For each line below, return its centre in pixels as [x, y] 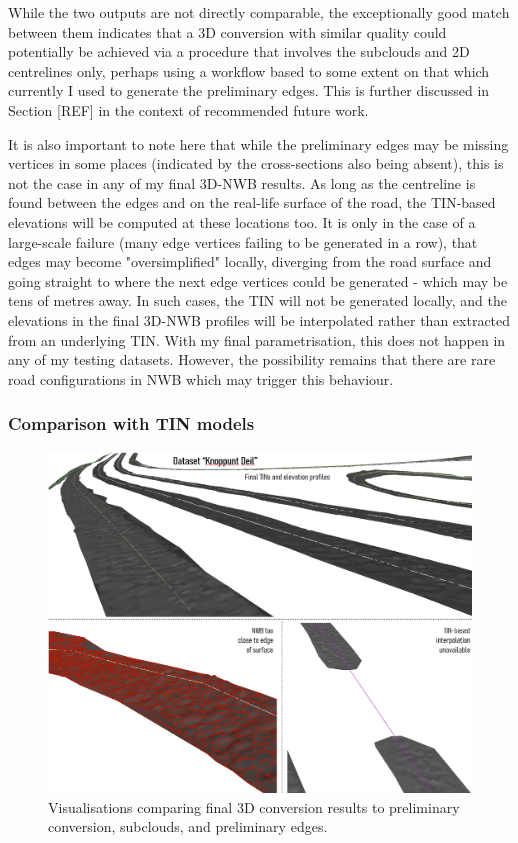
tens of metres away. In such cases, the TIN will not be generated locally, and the [257, 300]
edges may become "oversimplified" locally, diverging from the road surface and [250, 261]
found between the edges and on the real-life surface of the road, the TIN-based [252, 202]
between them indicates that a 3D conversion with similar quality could [227, 31]
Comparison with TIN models [131, 423]
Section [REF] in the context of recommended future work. [188, 109]
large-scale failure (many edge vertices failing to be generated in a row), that [243, 241]
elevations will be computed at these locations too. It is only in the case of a [242, 221]
